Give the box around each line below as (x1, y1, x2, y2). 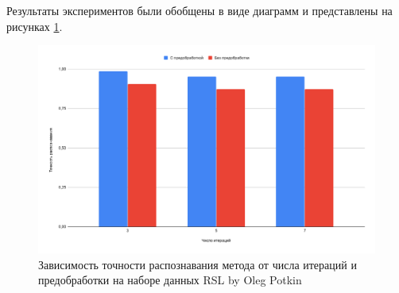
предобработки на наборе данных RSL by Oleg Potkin (38, 272, 302, 288)
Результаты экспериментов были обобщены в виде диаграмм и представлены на (6, 2, 393, 18)
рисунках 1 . (6, 17, 63, 34)
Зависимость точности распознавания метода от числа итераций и (38, 256, 357, 272)
